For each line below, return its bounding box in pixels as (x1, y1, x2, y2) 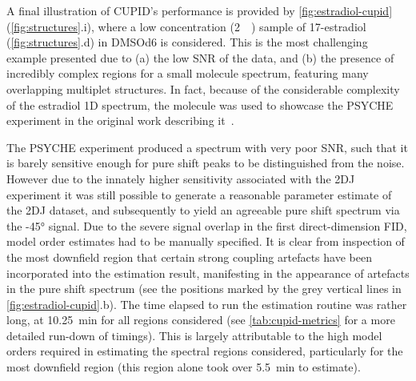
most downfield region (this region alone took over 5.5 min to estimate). (6, 359, 361, 375)
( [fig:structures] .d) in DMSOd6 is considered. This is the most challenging (6, 34, 368, 50)
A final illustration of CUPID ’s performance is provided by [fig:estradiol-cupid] (6, 2, 393, 18)
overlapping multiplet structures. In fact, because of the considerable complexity (6, 80, 400, 97)
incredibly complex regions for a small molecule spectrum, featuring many (6, 65, 369, 82)
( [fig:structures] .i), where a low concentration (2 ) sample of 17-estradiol (6, 18, 366, 34)
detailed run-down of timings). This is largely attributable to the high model (6, 327, 382, 343)
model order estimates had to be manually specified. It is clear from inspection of (6, 233, 405, 250)
